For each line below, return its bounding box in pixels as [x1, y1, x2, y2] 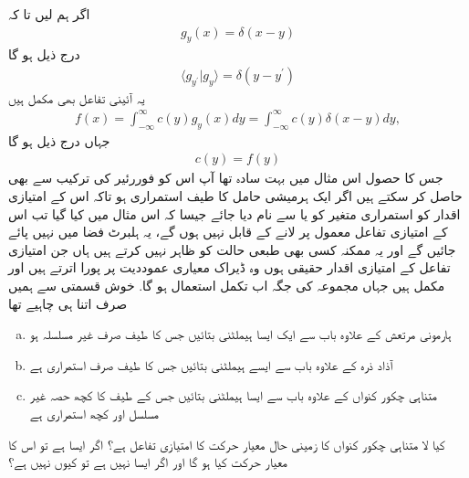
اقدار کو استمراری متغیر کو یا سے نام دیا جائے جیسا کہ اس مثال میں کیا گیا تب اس [8, 204, 461, 223]
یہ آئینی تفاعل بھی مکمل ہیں [8, 88, 145, 107]
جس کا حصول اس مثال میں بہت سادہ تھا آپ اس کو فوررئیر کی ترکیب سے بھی [8, 168, 443, 187]
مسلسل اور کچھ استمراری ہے [29, 403, 160, 422]
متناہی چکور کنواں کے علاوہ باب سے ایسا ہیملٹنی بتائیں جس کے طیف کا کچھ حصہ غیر [29, 386, 437, 405]
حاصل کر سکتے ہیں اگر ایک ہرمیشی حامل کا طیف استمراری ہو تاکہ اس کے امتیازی [8, 186, 463, 205]
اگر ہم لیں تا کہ [8, 5, 90, 23]
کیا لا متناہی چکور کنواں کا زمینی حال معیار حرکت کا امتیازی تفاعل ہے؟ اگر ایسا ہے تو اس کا [8, 434, 445, 453]
